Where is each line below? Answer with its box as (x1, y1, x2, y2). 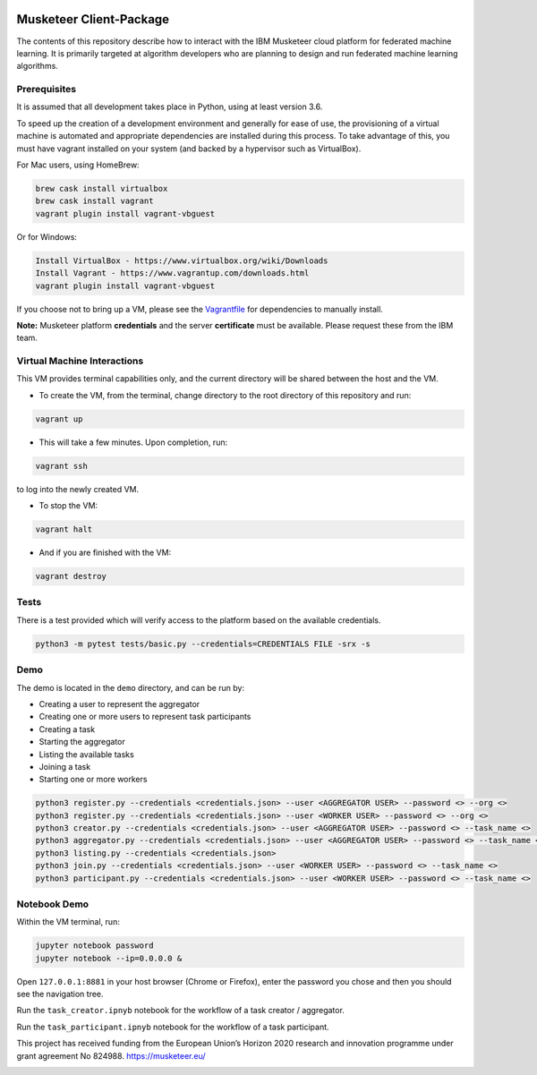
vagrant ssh (35, 461, 89, 471)
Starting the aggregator (38, 737, 125, 747)
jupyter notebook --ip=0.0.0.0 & (35, 953, 183, 963)
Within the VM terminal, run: (16, 917, 120, 927)
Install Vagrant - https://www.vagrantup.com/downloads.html (35, 269, 310, 278)
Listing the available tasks (38, 748, 134, 760)
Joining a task (38, 761, 91, 772)
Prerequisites (16, 83, 76, 96)
